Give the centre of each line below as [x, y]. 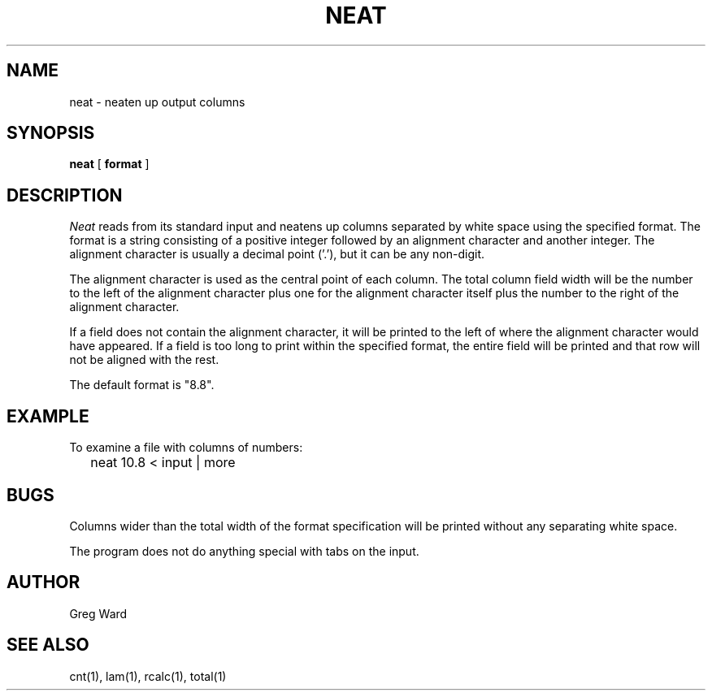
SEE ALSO [48, 645]
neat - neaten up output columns [157, 102]
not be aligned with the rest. [144, 360]
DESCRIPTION [65, 195]
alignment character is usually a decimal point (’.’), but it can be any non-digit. [277, 254]
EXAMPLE [48, 416]
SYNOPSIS [51, 133]
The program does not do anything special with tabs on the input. [244, 551]
